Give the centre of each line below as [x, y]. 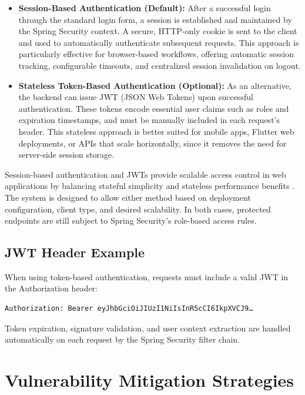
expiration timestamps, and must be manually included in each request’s [149, 120]
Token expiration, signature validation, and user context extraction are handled [148, 328]
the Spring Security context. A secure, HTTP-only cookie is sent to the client [158, 31]
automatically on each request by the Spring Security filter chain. [123, 339]
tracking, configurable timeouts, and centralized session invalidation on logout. [160, 65]
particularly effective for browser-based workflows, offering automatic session [156, 54]
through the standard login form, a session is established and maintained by [155, 19]
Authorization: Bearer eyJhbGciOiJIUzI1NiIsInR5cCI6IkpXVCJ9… [129, 309]
